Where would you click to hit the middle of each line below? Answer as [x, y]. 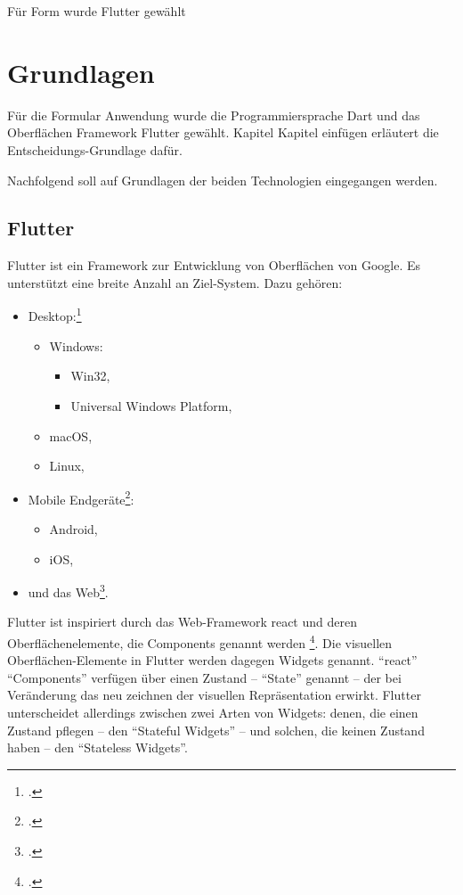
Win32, [90, 376]
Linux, [67, 466]
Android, [73, 528]
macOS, [71, 435]
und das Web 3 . [68, 591]
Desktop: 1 [55, 315]
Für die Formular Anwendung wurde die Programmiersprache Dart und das [214, 115]
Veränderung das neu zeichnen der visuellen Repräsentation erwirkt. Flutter [214, 695]
